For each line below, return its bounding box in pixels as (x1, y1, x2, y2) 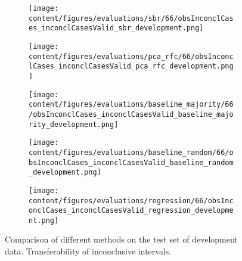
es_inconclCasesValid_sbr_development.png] (29, 24, 204, 33)
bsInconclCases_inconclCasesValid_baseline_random (29, 158, 234, 167)
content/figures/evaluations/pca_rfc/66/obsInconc (29, 52, 234, 61)
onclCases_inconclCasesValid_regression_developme (29, 206, 234, 215)
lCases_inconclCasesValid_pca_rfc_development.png (29, 62, 234, 71)
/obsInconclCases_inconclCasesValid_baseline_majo (29, 110, 234, 119)
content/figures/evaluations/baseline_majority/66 (29, 100, 234, 109)
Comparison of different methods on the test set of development (5, 233, 238, 246)
